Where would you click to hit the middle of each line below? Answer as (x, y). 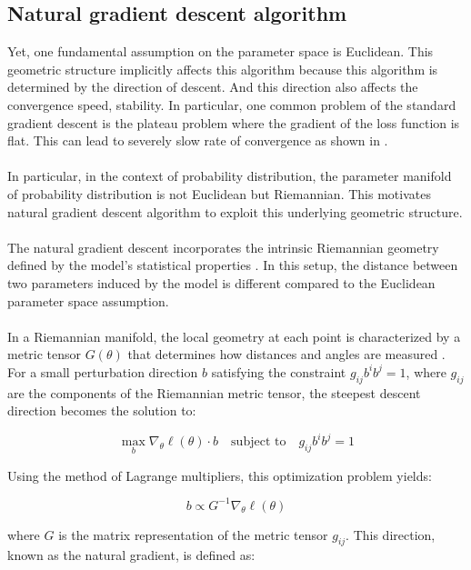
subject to (259, 442)
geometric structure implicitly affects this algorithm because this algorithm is (223, 69)
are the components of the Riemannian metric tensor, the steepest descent (214, 392)
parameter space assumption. (88, 300)
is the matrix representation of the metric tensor (193, 534)
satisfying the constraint (279, 371)
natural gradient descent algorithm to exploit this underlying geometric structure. (235, 211)
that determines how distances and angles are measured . (286, 354)
